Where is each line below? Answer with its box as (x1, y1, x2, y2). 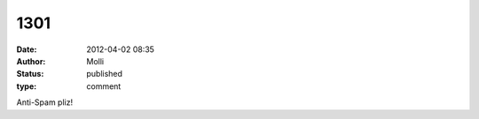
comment (86, 80, 122, 92)
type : (16, 80, 37, 92)
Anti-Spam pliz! (16, 97, 74, 108)
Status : (16, 69, 44, 79)
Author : (16, 56, 46, 66)
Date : (16, 44, 37, 55)
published (86, 69, 123, 79)
